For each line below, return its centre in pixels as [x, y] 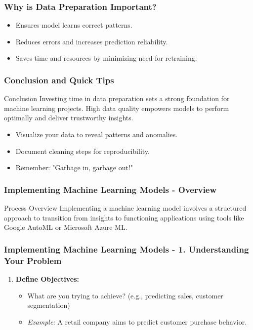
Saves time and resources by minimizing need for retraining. [106, 58]
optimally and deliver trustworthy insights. [69, 118]
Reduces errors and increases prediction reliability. [92, 41]
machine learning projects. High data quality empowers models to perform [117, 108]
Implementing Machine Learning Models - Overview [110, 189]
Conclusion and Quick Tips [59, 80]
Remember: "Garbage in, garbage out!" [74, 167]
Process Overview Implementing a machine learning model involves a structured [125, 208]
